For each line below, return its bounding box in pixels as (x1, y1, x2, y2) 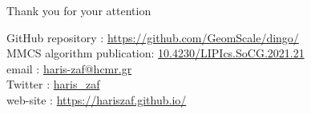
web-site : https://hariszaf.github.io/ (6, 91, 187, 108)
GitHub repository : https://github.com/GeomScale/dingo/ (6, 29, 299, 45)
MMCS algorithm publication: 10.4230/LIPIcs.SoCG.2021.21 (6, 45, 305, 61)
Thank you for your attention (6, 2, 151, 18)
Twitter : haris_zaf (6, 76, 100, 92)
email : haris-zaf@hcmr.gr (6, 60, 132, 77)
